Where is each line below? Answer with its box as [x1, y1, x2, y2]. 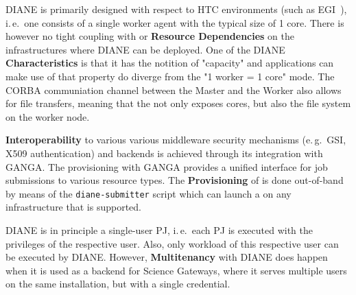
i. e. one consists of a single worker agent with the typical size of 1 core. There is [5, 15, 344, 29]
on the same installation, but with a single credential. [5, 276, 230, 291]
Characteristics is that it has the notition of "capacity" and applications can [5, 56, 334, 70]
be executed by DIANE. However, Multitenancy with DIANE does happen [5, 250, 328, 264]
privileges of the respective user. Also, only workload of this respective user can [5, 236, 339, 250]
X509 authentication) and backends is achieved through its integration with [5, 145, 323, 160]
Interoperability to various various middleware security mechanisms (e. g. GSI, [5, 132, 346, 147]
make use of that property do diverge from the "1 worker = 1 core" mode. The [5, 69, 335, 83]
